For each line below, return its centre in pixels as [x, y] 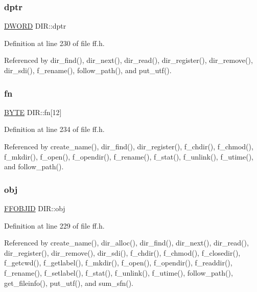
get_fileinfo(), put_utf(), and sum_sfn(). [69, 283]
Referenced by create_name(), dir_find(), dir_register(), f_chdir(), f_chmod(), [129, 146]
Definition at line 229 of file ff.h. [54, 225]
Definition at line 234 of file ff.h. [54, 129]
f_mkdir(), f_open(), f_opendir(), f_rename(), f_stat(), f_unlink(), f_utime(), [129, 156]
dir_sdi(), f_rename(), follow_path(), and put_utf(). [88, 70]
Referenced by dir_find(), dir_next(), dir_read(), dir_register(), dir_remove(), [128, 60]
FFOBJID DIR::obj [35, 208]
